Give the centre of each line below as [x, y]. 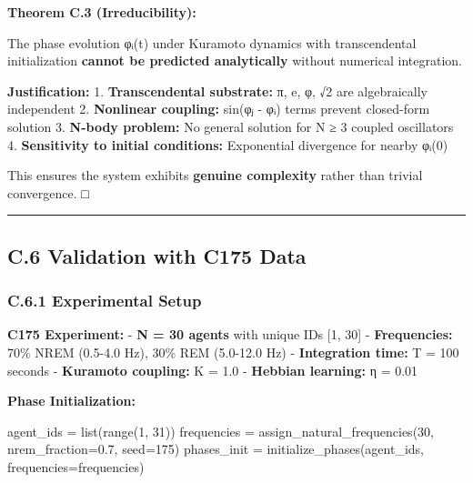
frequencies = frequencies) [76, 466]
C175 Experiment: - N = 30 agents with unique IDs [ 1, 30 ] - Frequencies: [230, 334]
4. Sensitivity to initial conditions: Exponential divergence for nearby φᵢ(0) [228, 144]
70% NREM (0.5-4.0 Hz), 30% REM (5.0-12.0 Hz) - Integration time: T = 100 [233, 352]
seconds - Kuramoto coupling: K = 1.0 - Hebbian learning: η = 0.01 [213, 370]
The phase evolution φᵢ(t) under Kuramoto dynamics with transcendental [212, 42]
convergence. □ [48, 192]
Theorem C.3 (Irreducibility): [102, 12]
